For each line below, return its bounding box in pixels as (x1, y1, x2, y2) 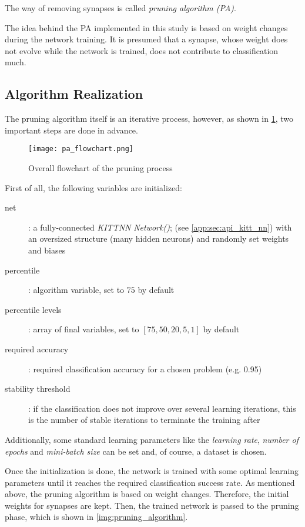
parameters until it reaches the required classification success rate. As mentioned (5, 476, 295, 488)
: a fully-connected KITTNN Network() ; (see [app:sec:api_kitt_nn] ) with (28, 221, 292, 233)
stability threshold (5, 382, 71, 395)
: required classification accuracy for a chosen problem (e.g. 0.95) (28, 362, 262, 375)
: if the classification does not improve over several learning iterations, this (28, 402, 296, 414)
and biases (28, 244, 66, 256)
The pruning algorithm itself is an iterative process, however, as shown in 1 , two (5, 112, 294, 125)
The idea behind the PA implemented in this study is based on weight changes (5, 21, 288, 34)
